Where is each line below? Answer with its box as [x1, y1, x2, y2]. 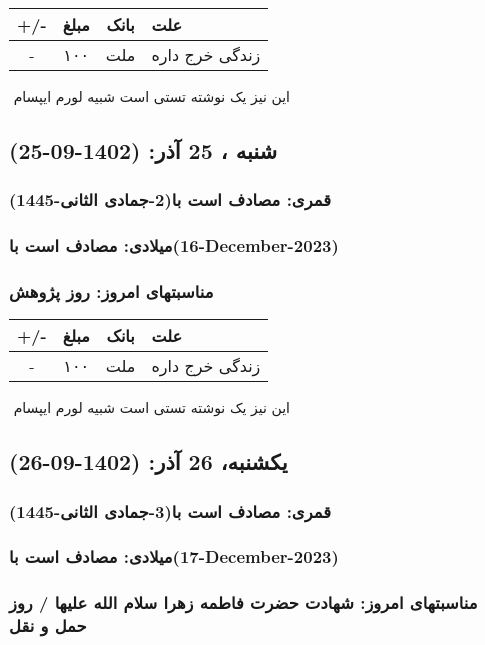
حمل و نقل [9, 613, 87, 638]
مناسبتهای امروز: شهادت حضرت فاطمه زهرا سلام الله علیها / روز [9, 590, 478, 615]
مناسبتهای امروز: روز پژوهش [9, 278, 214, 303]
